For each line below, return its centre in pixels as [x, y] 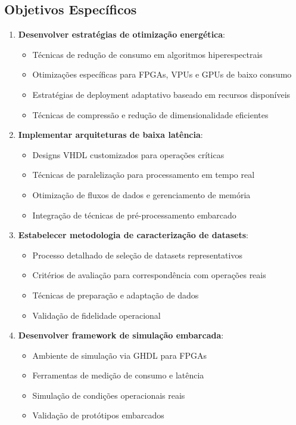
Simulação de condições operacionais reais [109, 395]
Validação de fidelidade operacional [96, 315]
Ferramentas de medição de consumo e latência [118, 375]
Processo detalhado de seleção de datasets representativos [137, 255]
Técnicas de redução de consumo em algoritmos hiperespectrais [147, 54]
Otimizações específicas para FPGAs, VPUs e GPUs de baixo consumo [162, 74]
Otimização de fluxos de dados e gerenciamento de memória [141, 194]
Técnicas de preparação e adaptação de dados [116, 295]
